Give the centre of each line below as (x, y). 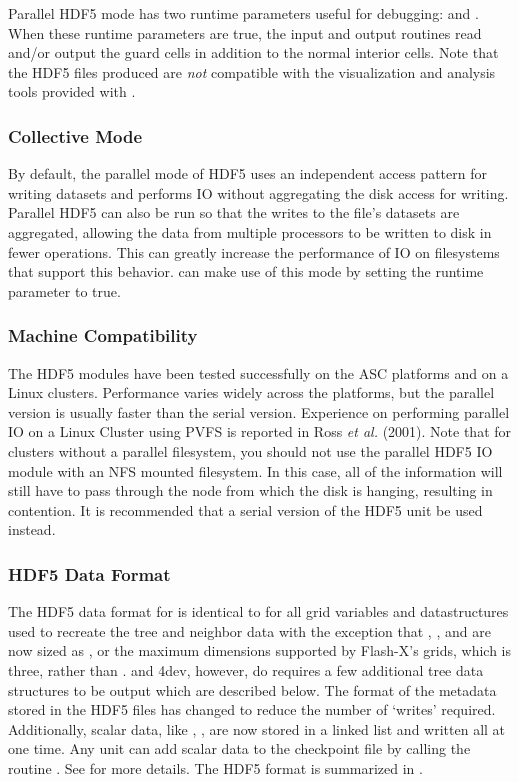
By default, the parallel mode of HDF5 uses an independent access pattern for (247, 173)
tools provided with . (72, 91)
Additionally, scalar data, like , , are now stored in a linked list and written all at (257, 728)
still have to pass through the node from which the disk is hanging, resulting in (250, 490)
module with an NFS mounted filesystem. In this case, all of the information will (255, 470)
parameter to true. (64, 290)
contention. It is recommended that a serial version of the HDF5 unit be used (245, 509)
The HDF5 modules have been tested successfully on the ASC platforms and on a (258, 372)
